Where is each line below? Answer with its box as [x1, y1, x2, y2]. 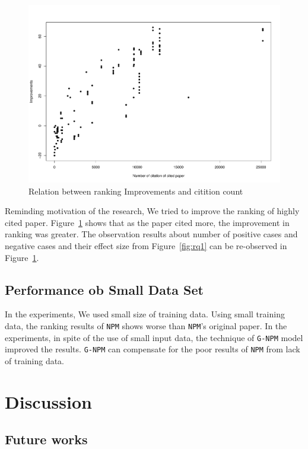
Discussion [5, 389, 92, 413]
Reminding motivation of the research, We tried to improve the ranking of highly [5, 205, 300, 217]
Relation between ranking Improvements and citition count [28, 184, 243, 197]
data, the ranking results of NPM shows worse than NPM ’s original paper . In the [5, 320, 287, 332]
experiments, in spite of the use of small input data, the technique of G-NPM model [5, 331, 303, 343]
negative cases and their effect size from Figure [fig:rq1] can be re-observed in [5, 240, 287, 252]
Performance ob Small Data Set [5, 280, 204, 298]
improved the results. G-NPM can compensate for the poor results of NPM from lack [5, 343, 300, 355]
